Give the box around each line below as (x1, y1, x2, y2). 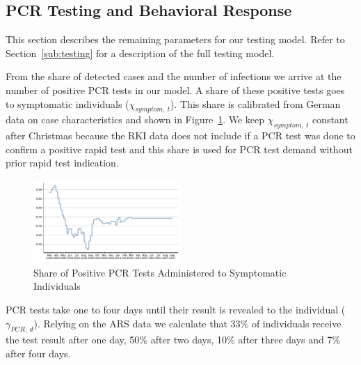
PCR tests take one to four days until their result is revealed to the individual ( (6, 302, 346, 316)
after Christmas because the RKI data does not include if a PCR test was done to (6, 128, 355, 143)
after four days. (6, 345, 71, 360)
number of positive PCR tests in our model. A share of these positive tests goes (6, 82, 345, 97)
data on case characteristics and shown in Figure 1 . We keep (6, 112, 265, 127)
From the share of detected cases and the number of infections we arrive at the (6, 69, 342, 84)
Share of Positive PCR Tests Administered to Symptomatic (33, 265, 287, 279)
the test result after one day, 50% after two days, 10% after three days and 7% (6, 332, 341, 347)
